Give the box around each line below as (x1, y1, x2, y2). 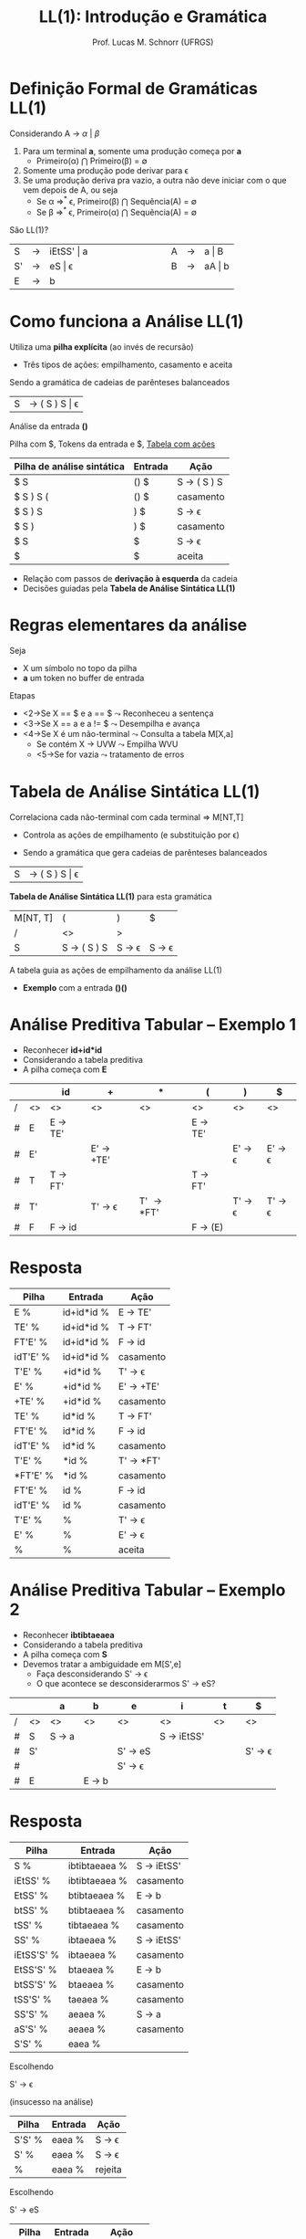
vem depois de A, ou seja (22, 184, 118, 195)
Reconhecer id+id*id (22, 1044, 103, 1056)
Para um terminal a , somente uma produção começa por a (22, 145, 242, 156)
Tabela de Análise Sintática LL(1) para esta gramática (9, 890, 212, 901)
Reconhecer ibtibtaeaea (22, 1629, 116, 1640)
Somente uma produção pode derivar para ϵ (22, 164, 189, 175)
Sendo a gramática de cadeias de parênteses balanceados (9, 376, 230, 387)
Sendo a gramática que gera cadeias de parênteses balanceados (22, 846, 268, 857)
